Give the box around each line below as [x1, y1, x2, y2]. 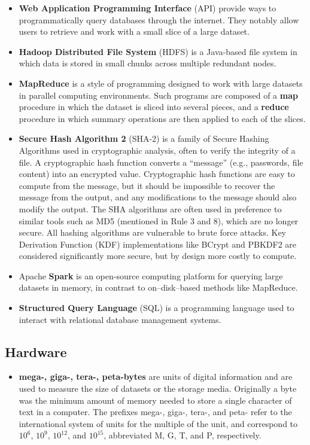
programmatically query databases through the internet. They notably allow [19, 13, 299, 26]
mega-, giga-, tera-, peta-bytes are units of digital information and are [19, 370, 293, 383]
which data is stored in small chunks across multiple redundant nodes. [19, 57, 276, 69]
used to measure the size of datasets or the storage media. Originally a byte [19, 382, 297, 395]
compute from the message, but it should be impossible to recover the [19, 179, 275, 191]
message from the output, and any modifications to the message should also [19, 191, 297, 203]
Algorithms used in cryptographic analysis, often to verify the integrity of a [19, 144, 296, 156]
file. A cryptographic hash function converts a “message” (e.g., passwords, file [19, 156, 303, 168]
